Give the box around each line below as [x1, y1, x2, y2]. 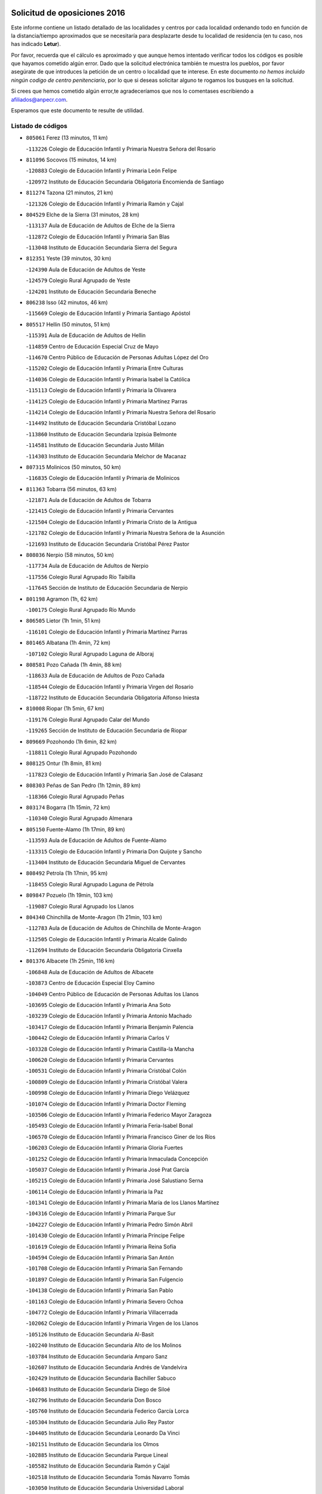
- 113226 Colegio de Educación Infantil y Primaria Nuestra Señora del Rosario [26, 145, 216, 152]
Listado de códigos [11, 121, 68, 130]
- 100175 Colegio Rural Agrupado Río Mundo [26, 606, 136, 613]
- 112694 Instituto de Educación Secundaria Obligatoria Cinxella [26, 947, 182, 954]
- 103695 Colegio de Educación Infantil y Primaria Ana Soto [26, 1002, 171, 1009]
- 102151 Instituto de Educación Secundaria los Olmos [26, 1440, 159, 1447]
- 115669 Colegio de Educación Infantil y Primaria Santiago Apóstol [26, 310, 191, 317]
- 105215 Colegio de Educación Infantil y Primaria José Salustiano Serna [26, 1177, 204, 1184]
